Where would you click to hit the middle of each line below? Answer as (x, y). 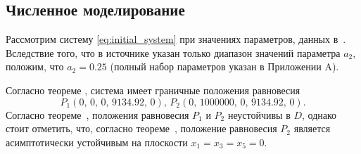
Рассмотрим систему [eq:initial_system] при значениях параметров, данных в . (176, 39)
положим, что (35, 66)
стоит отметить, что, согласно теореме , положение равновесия (141, 128)
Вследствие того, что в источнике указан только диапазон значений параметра (173, 52)
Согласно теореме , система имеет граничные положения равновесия (153, 90)
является (312, 128)
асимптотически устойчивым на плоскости (97, 142)
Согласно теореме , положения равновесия (97, 114)
